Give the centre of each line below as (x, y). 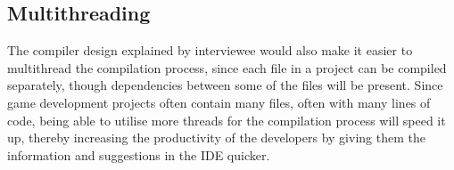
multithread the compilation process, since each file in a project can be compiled (227, 67)
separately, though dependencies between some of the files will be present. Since (225, 85)
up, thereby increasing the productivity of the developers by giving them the (216, 138)
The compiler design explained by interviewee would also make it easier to (210, 50)
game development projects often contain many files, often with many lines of (219, 102)
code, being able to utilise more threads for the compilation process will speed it (227, 120)
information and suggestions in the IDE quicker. (139, 154)
